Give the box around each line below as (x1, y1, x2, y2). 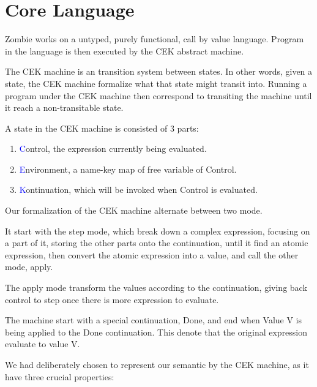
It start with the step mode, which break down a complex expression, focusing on (5, 224, 310, 237)
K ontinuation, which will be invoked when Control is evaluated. (19, 183, 258, 196)
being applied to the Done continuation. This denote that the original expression (5, 325, 308, 338)
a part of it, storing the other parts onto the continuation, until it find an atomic (5, 236, 308, 249)
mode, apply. (5, 260, 53, 273)
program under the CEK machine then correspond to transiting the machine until (5, 89, 312, 102)
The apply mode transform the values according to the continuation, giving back (5, 281, 307, 294)
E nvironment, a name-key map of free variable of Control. (19, 162, 237, 175)
